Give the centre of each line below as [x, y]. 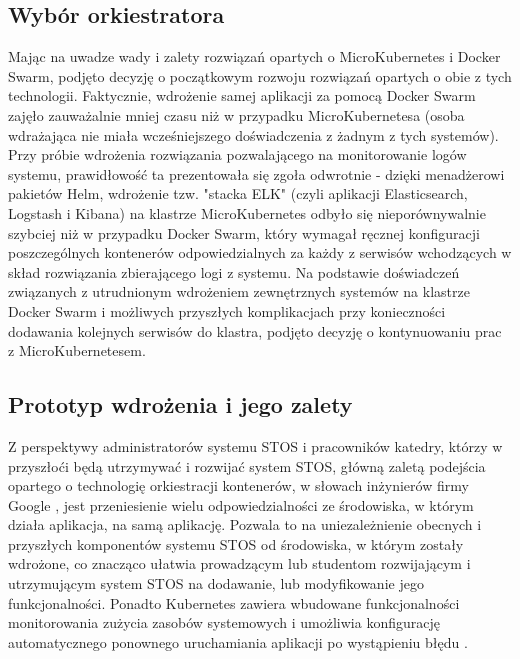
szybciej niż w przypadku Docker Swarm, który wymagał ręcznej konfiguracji [244, 232]
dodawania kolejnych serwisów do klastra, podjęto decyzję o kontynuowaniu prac [255, 330]
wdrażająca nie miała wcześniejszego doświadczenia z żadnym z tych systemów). [253, 134]
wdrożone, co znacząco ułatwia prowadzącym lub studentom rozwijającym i [239, 563]
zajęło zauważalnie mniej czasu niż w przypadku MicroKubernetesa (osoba [236, 114]
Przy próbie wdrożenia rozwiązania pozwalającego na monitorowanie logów [237, 154]
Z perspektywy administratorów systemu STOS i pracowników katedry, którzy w [255, 445]
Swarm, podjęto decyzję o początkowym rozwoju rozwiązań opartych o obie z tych [260, 75]
